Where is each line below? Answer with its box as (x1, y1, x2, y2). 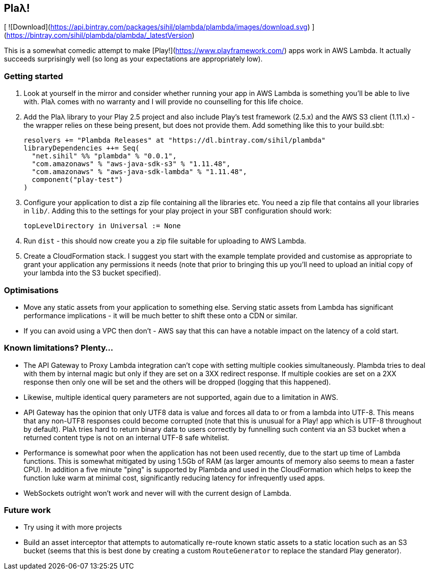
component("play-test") (31, 176, 123, 184)
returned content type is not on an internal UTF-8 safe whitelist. (24, 433, 230, 442)
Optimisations (4, 285, 59, 295)
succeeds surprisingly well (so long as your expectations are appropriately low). (4, 55, 263, 63)
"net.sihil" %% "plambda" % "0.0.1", (31, 152, 177, 160)
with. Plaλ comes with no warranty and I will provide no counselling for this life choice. (24, 97, 303, 106)
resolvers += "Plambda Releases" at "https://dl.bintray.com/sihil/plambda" (24, 136, 326, 145)
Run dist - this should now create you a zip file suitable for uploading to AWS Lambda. (24, 237, 306, 245)
